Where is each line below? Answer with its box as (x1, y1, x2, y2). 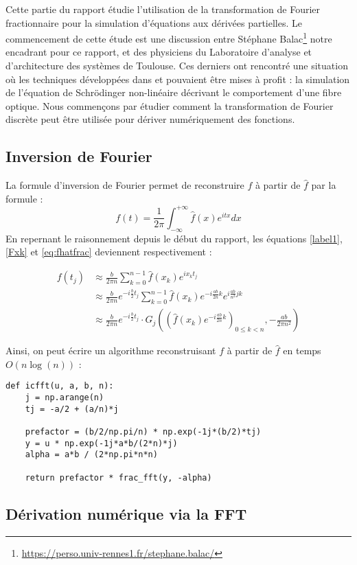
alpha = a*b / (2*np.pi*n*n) (25, 450, 158, 460)
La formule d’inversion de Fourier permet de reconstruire (5, 178, 244, 192)
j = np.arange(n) (25, 393, 104, 403)
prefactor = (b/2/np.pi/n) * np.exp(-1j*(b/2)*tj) (25, 427, 262, 437)
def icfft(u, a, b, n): (5, 381, 114, 391)
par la (311, 178, 336, 192)
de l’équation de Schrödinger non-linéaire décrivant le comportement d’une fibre (5, 85, 342, 100)
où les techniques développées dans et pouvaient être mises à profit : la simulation (5, 71, 350, 86)
